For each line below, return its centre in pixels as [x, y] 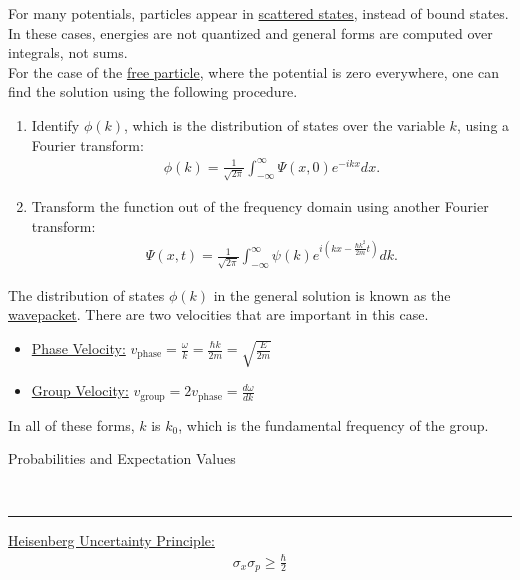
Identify [55, 124]
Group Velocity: [80, 390]
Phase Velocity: [78, 348]
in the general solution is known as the [332, 294]
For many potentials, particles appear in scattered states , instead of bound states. [258, 13]
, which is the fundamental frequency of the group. [333, 424]
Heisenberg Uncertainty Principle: [111, 540]
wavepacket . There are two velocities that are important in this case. [218, 314]
